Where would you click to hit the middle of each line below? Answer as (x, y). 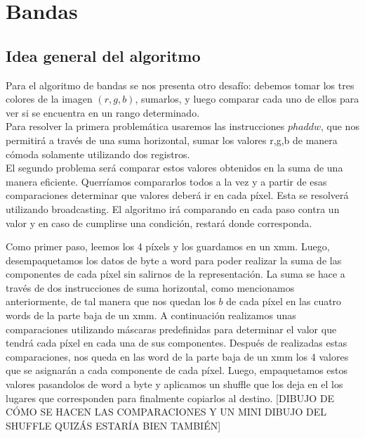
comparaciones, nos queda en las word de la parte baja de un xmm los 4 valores (177, 356)
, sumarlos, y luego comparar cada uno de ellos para (247, 99)
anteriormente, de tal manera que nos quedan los (111, 301)
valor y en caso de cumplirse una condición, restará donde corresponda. (159, 223)
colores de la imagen (49, 99)
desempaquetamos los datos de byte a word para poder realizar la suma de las (174, 260)
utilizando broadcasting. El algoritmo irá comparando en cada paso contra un (173, 208)
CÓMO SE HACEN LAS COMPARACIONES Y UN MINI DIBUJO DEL (166, 412)
